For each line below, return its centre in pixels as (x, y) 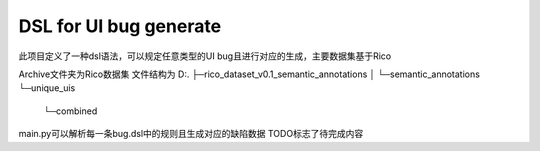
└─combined (70, 111)
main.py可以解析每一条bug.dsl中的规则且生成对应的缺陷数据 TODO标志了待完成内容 (191, 134)
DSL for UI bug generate (120, 26)
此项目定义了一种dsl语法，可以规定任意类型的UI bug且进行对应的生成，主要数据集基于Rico (205, 56)
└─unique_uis (47, 88)
